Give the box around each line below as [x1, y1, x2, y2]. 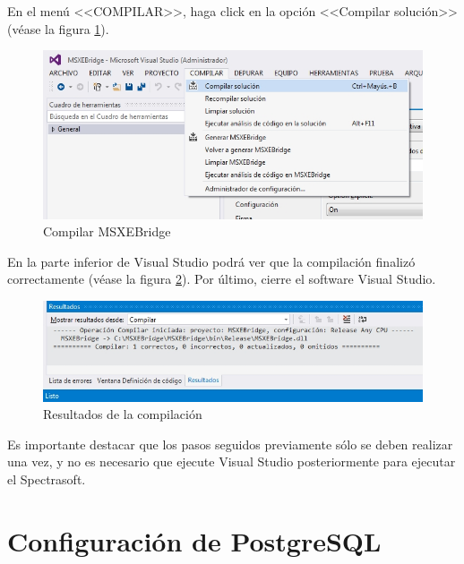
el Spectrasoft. [7, 470, 86, 489]
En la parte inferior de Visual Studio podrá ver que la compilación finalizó [7, 252, 416, 270]
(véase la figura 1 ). [7, 19, 109, 38]
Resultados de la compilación [43, 405, 202, 423]
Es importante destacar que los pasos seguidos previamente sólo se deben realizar [7, 434, 453, 453]
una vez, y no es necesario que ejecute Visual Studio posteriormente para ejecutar [7, 452, 456, 471]
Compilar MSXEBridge [43, 222, 171, 241]
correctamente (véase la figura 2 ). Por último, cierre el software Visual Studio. [7, 269, 436, 288]
